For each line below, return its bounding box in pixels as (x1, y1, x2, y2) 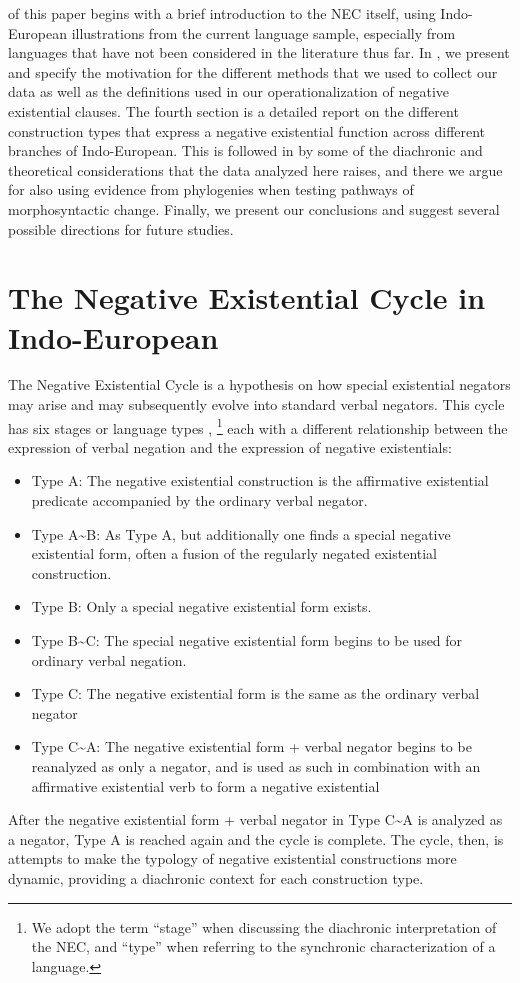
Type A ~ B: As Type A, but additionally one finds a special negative (31, 523, 451, 544)
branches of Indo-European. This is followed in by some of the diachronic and (8, 140, 483, 161)
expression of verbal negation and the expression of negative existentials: (8, 436, 452, 457)
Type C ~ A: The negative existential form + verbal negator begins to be (31, 736, 472, 757)
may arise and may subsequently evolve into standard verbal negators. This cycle (8, 394, 505, 415)
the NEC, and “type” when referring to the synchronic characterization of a (31, 936, 496, 957)
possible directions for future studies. (8, 218, 234, 239)
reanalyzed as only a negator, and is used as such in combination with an (31, 756, 481, 776)
